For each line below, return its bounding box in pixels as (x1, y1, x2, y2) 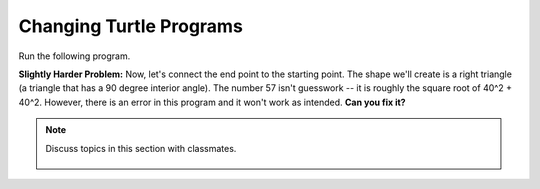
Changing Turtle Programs (18, 15, 244, 37)
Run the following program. (18, 50, 131, 62)
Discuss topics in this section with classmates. (45, 142, 237, 154)
